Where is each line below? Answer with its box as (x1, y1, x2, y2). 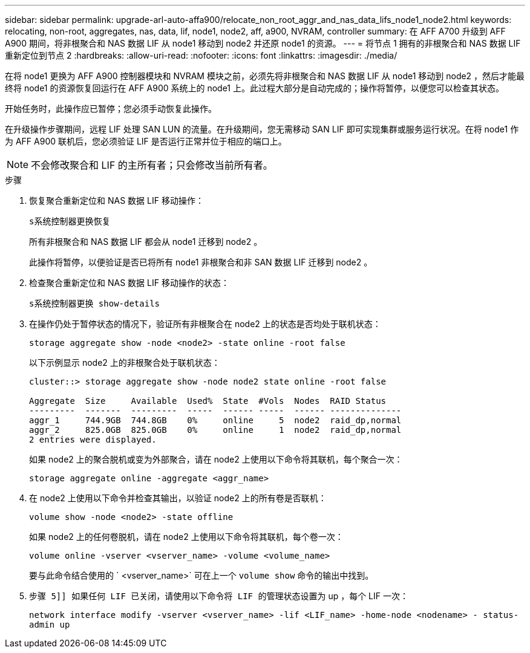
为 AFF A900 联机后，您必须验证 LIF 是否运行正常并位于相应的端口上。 (5, 136, 287, 146)
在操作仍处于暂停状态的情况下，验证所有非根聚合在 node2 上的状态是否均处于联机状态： (29, 319, 381, 329)
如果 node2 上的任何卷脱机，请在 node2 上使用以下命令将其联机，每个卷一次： (29, 531, 344, 542)
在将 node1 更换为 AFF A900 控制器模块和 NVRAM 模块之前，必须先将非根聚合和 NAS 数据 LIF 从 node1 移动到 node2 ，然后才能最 (5, 71, 525, 81)
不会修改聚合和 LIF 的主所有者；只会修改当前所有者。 (31, 159, 273, 171)
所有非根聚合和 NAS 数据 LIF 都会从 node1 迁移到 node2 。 (29, 236, 263, 247)
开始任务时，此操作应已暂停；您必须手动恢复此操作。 (5, 103, 217, 114)
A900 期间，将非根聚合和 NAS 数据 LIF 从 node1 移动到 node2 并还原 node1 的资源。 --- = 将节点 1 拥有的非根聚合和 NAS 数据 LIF (5, 38, 521, 48)
